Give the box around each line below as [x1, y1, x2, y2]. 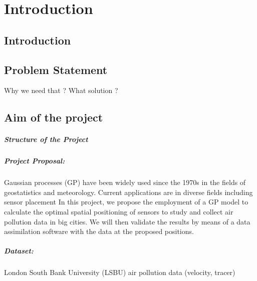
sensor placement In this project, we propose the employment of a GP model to [4, 196, 248, 207]
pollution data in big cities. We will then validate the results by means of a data [4, 216, 250, 226]
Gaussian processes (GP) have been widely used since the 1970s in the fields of [4, 177, 246, 187]
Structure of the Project [4, 134, 88, 144]
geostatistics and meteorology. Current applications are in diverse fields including [4, 186, 253, 197]
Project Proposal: [4, 155, 65, 166]
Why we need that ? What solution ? [4, 85, 118, 95]
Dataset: [4, 245, 34, 256]
